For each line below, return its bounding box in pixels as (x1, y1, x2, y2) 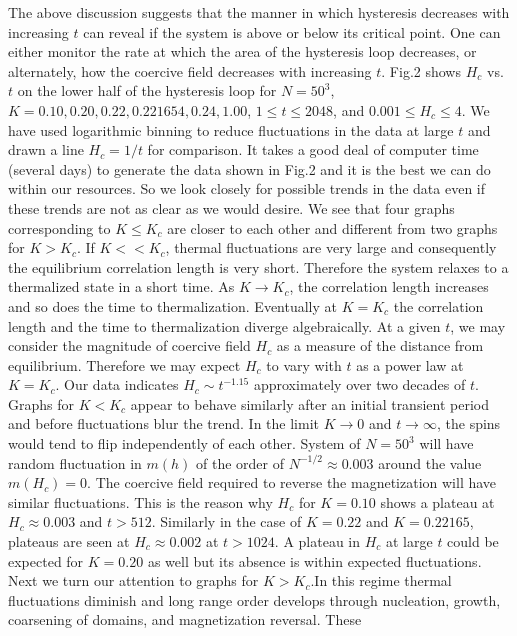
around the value (378, 452, 482, 473)
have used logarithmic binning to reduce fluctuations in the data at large (8, 119, 454, 140)
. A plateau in (274, 531, 361, 552)
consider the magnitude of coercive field (8, 335, 251, 356)
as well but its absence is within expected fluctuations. (147, 550, 482, 571)
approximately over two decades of (253, 374, 466, 395)
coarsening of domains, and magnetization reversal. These (8, 609, 362, 630)
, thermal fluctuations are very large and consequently (165, 237, 497, 258)
